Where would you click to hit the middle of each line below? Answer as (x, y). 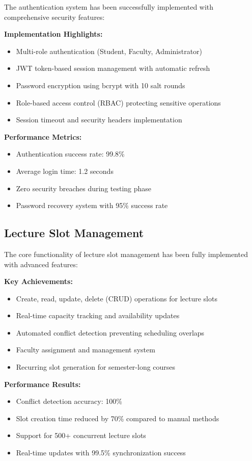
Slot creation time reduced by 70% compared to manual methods (118, 418)
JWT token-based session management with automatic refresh (113, 68)
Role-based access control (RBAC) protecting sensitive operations (118, 102)
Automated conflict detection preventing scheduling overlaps (110, 332)
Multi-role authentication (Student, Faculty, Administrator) (109, 51)
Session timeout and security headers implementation (99, 120)
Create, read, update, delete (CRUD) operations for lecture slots (117, 298)
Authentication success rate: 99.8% (70, 154)
